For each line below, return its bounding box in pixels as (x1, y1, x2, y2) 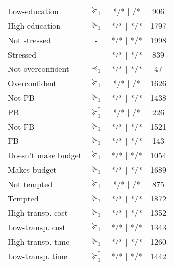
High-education (8, 20, 61, 31)
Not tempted (8, 178, 53, 190)
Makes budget (8, 164, 57, 175)
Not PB (8, 92, 35, 103)
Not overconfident (8, 63, 70, 74)
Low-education (8, 5, 59, 17)
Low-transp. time (8, 250, 67, 262)
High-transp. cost (8, 207, 68, 218)
